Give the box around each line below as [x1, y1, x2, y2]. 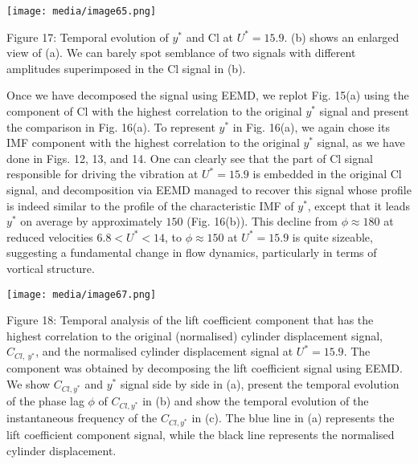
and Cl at [186, 28, 233, 45]
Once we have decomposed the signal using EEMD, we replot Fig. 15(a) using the [6, 87, 409, 104]
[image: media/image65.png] [6, 6, 157, 17]
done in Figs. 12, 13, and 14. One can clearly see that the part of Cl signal [6, 149, 373, 166]
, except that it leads [307, 197, 411, 214]
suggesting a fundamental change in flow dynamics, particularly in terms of [6, 244, 377, 261]
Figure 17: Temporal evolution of [6, 28, 169, 45]
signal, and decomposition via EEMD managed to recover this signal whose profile [6, 181, 412, 197]
